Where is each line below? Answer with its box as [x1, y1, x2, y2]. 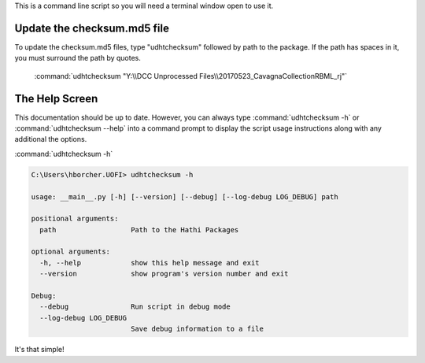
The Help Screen [14, 91, 98, 106]
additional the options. [14, 135, 87, 144]
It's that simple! [14, 345, 65, 354]
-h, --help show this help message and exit [39, 258, 260, 267]
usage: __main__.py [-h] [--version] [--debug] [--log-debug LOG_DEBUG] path [31, 192, 338, 201]
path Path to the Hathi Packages [39, 225, 239, 234]
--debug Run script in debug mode [39, 302, 231, 311]
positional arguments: [31, 214, 119, 224]
